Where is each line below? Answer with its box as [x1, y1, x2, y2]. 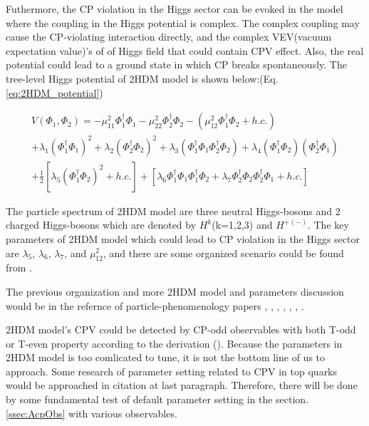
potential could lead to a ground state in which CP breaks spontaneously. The [6, 57, 347, 72]
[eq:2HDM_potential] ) [6, 85, 103, 100]
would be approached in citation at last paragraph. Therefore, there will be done [6, 378, 358, 393]
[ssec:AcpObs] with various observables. [6, 405, 177, 420]
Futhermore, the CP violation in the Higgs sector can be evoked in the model [6, 1, 343, 16]
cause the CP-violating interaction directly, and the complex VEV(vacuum [6, 29, 332, 44]
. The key [307, 217, 349, 232]
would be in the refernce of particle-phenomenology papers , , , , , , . [6, 298, 304, 313]
